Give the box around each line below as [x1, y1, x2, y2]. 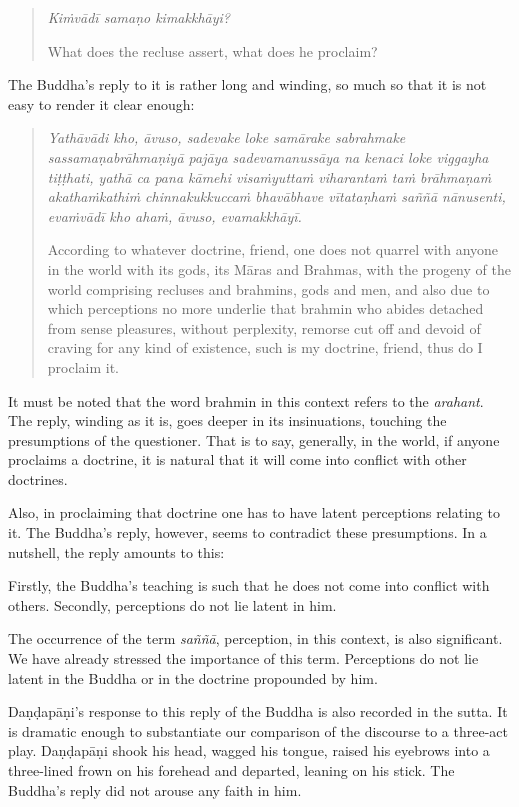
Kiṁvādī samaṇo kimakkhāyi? [47, 7, 230, 27]
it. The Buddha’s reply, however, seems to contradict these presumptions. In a [8, 522, 487, 543]
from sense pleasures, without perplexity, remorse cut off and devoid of [47, 317, 481, 338]
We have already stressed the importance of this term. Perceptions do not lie [8, 648, 479, 669]
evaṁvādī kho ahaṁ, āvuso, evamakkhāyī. [47, 205, 302, 226]
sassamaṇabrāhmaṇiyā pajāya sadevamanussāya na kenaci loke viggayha [47, 146, 489, 167]
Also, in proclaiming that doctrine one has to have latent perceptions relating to [8, 502, 500, 523]
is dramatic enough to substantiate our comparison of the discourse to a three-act [8, 720, 508, 741]
